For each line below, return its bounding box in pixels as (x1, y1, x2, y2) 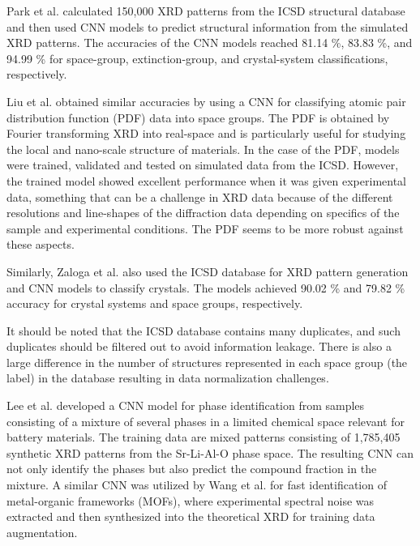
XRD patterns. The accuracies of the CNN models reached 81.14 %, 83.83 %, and (6, 34, 413, 51)
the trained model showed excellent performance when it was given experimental (6, 172, 406, 189)
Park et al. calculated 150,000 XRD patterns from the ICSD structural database (6, 2, 405, 19)
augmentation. (6, 523, 78, 540)
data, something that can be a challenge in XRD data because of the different (6, 188, 393, 205)
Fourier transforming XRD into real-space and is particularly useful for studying (6, 125, 406, 142)
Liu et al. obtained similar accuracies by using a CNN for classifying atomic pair (6, 92, 406, 109)
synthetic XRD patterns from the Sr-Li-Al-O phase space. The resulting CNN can (6, 444, 414, 461)
